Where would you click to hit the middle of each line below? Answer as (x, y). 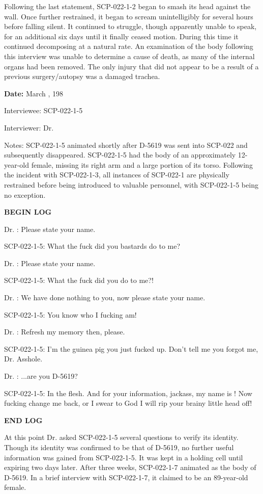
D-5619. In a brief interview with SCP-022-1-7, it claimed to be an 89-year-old (126, 477)
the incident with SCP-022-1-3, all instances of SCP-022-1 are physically (117, 175)
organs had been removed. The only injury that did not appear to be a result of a (131, 66)
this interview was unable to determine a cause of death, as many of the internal (129, 56)
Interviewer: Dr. (29, 127)
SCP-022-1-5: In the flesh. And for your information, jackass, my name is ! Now (128, 393)
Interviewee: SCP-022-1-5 (43, 110)
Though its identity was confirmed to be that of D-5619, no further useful (119, 447)
